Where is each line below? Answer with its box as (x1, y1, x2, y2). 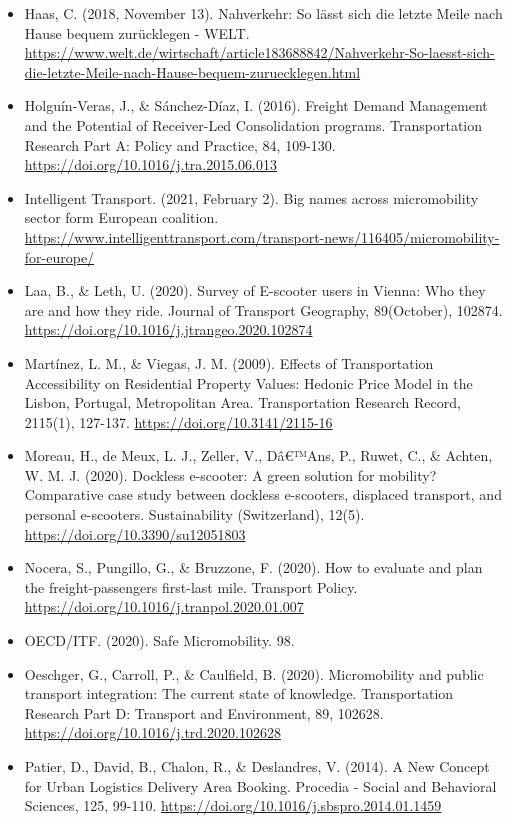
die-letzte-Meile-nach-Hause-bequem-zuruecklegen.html (24, 61, 361, 82)
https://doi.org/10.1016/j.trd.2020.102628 (24, 722, 281, 743)
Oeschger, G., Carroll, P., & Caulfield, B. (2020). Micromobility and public (24, 663, 484, 684)
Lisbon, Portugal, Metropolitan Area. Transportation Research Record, (24, 392, 461, 413)
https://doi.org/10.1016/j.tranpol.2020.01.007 (24, 596, 304, 617)
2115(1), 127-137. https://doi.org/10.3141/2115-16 (24, 411, 333, 432)
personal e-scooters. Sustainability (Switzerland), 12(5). (24, 504, 365, 525)
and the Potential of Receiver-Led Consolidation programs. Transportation (24, 114, 483, 135)
